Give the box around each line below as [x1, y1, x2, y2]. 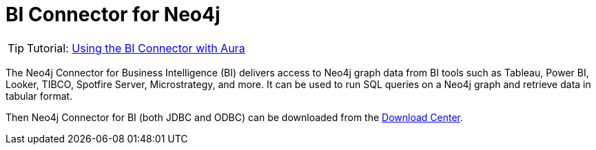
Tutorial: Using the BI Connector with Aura [27, 41, 245, 55]
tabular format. [6, 89, 73, 102]
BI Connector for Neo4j [6, 3, 220, 26]
